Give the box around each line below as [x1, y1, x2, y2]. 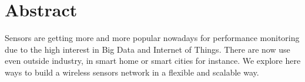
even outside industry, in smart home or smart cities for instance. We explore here [5, 54, 301, 67]
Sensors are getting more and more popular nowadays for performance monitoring [5, 32, 300, 44]
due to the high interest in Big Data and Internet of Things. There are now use [5, 43, 290, 55]
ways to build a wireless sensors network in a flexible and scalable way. [5, 66, 259, 78]
